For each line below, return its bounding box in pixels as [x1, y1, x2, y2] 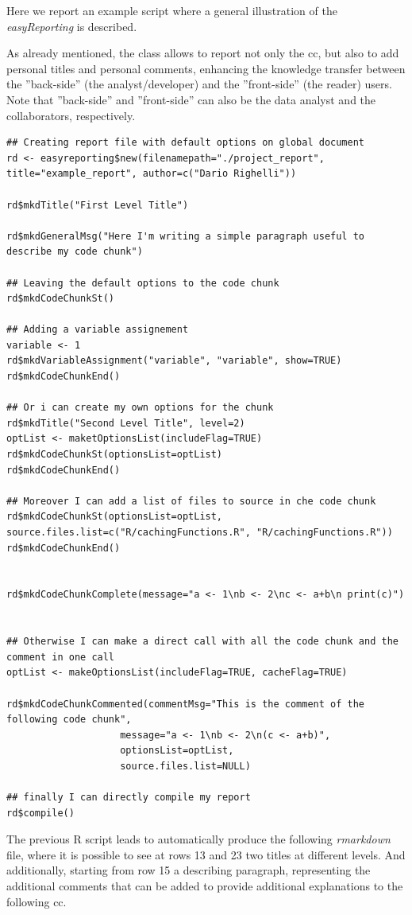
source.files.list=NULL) [120, 760, 251, 772]
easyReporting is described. [6, 18, 137, 34]
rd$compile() [6, 807, 75, 819]
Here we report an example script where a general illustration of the [6, 2, 337, 18]
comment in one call [6, 651, 115, 663]
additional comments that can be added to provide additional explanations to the [6, 878, 403, 894]
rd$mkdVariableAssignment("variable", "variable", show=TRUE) [6, 355, 342, 367]
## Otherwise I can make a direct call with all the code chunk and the [6, 636, 399, 648]
